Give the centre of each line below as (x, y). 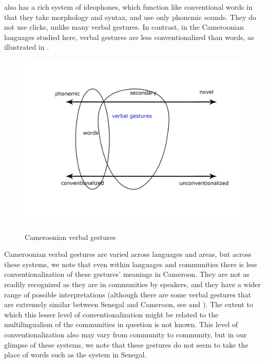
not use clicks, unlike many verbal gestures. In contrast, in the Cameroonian (124, 27)
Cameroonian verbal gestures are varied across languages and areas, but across (128, 254)
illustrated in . (27, 47)
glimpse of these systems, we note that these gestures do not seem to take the (126, 344)
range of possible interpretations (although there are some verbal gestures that (128, 294)
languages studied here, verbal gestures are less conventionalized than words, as (129, 37)
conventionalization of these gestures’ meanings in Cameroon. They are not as (127, 274)
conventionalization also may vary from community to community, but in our (126, 334)
